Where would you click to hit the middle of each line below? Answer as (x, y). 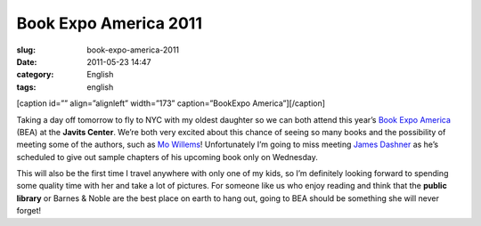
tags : (26, 87)
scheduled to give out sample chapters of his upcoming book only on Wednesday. (167, 157)
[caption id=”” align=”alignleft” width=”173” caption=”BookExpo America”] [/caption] (171, 103)
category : (35, 75)
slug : (26, 50)
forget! (29, 211)
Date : (27, 61)
